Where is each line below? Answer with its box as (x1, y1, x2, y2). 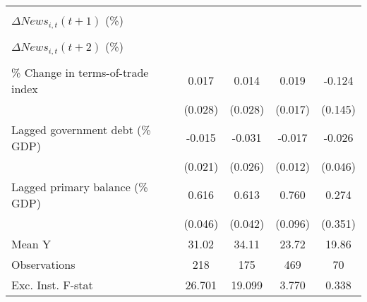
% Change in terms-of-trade (11, 64, 149, 80)
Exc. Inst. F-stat (11, 276, 93, 293)
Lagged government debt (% (11, 121, 151, 138)
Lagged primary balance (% (11, 178, 148, 195)
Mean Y (11, 235, 52, 252)
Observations (11, 255, 76, 272)
